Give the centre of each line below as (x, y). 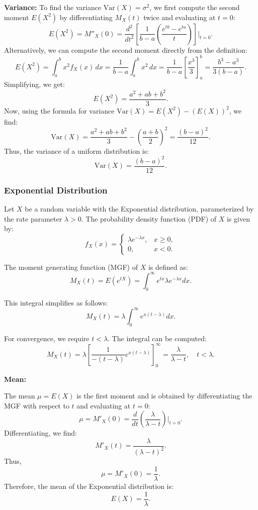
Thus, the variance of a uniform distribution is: (77, 150)
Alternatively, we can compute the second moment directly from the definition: (126, 49)
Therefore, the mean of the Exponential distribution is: (89, 486)
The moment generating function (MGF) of (71, 267)
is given (238, 218)
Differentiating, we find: (40, 433)
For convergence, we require (47, 338)
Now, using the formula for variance (59, 110)
